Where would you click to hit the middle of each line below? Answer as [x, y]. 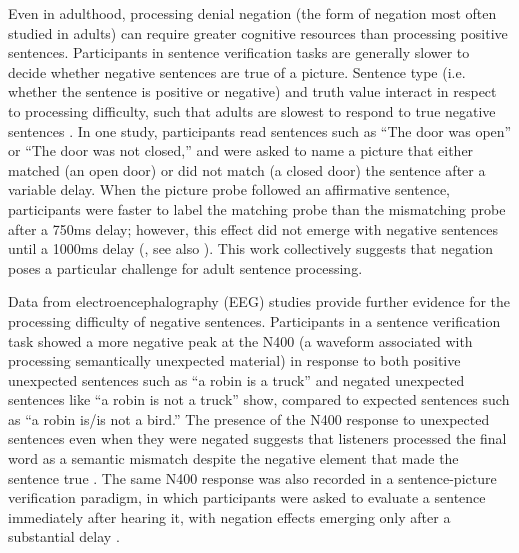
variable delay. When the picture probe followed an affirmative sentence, [229, 189]
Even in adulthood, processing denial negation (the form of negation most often [252, 13]
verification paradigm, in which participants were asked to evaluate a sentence [247, 497]
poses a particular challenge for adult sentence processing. [185, 267]
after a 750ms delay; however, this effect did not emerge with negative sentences [253, 228]
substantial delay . [64, 536]
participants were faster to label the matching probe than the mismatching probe [257, 208]
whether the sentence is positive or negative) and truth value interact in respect [252, 91]
